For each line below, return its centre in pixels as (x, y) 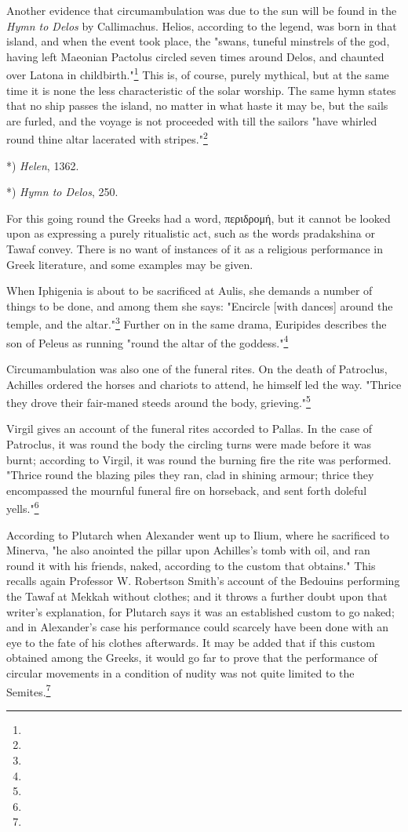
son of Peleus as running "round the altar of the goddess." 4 (148, 341)
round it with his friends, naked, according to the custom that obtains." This (191, 565)
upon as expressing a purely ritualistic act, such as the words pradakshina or (191, 233)
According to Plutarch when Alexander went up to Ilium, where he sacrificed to (198, 534)
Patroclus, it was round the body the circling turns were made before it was (189, 443)
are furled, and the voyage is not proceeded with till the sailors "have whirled (192, 120)
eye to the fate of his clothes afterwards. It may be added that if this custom (191, 642)
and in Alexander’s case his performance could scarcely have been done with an (197, 627)
